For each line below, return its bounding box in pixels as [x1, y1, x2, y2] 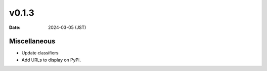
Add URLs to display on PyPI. [21, 57, 81, 63]
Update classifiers [21, 50, 59, 56]
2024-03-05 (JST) [48, 24, 87, 30]
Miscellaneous [9, 37, 55, 46]
